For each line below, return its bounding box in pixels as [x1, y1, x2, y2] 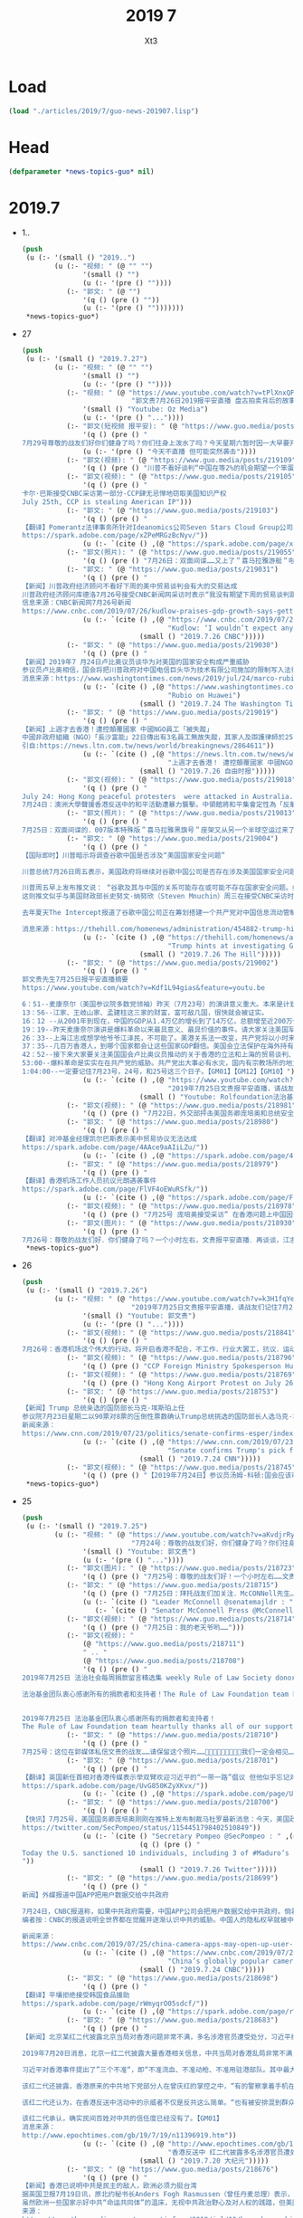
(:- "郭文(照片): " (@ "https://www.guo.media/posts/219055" [66, 548, 297, 557]
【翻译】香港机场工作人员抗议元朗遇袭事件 [21, 1176, 157, 1185]
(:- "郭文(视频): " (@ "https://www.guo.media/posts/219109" [66, 455, 297, 464]
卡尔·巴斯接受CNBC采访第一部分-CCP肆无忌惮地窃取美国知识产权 [21, 490, 227, 499]
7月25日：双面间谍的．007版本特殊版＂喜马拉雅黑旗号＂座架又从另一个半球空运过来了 [21, 825, 296, 835]
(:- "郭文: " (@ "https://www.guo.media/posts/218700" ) [66, 1798, 279, 1807]
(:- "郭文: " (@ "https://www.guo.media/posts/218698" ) [66, 1974, 279, 1983]
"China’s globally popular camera [167, 1956, 298, 1966]
